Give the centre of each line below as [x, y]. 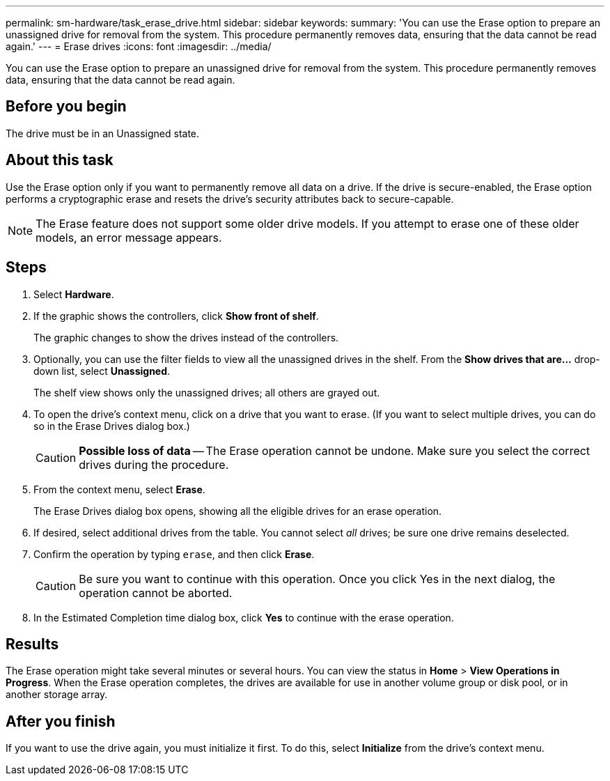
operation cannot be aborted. [156, 593]
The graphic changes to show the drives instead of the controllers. [186, 337]
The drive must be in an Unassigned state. [103, 133]
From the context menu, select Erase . [119, 489]
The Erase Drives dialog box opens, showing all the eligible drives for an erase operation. [238, 511]
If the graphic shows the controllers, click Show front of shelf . [176, 316]
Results [32, 644]
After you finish [61, 721]
